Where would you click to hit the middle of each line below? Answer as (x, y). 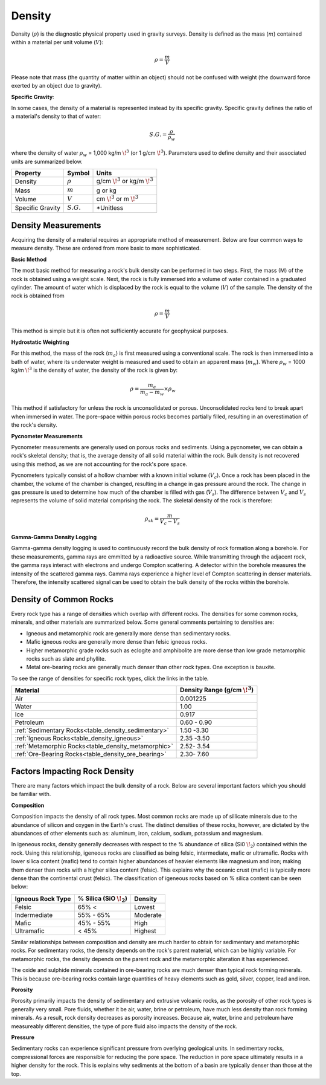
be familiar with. (31, 794)
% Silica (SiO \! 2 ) (103, 899)
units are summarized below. (47, 161)
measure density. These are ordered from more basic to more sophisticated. (106, 248)
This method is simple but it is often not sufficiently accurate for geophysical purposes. (120, 331)
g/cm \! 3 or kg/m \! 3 (125, 180)
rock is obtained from (38, 296)
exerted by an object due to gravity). (56, 86)
